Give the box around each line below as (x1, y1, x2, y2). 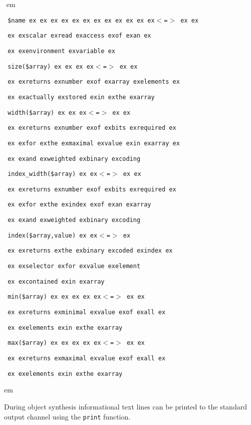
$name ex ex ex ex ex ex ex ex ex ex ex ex (8, 17, 155, 24)
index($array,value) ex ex (8, 232, 98, 239)
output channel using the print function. (4, 411, 131, 421)
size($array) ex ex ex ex (8, 63, 94, 70)
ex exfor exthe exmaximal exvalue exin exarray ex (8, 139, 180, 147)
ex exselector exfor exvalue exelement (8, 263, 141, 270)
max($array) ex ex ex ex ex (8, 339, 101, 347)
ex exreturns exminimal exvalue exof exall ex (8, 309, 166, 316)
